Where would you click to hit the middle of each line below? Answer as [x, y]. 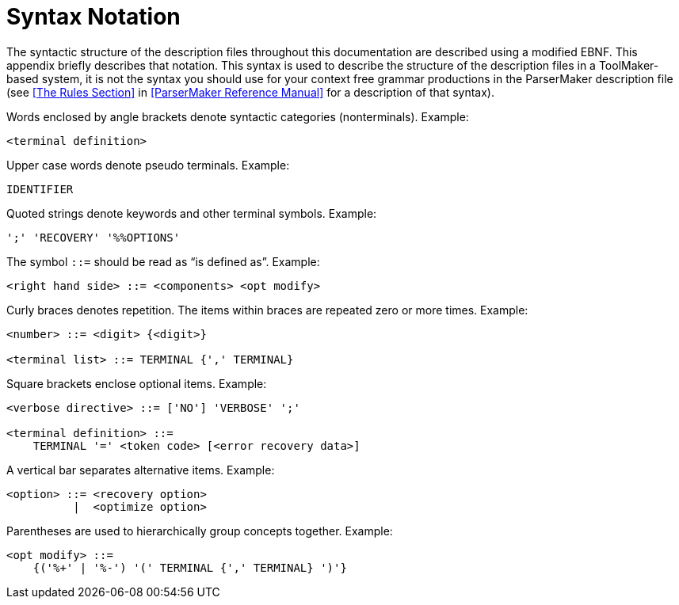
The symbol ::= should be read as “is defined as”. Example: [163, 261]
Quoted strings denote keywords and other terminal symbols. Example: [192, 213]
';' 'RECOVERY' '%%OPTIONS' [93, 237]
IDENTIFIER [40, 189]
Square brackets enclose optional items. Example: [137, 383]
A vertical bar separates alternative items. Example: [141, 470]
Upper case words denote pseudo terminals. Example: [148, 165]
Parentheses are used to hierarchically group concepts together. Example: [200, 531]
